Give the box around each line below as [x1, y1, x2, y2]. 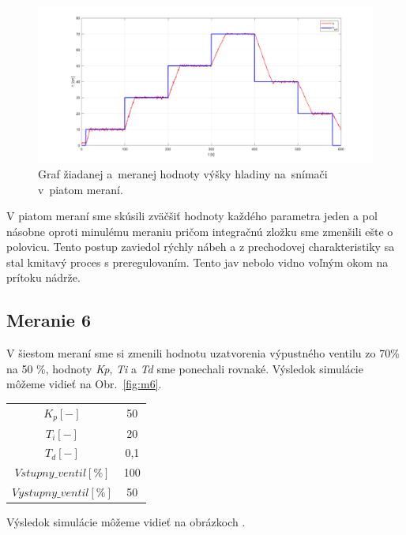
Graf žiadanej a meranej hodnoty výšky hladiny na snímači [38, 165, 328, 181]
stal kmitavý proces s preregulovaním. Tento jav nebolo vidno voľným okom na [6, 253, 389, 270]
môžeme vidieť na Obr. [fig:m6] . [6, 376, 162, 392]
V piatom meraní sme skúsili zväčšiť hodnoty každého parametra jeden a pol [6, 208, 378, 224]
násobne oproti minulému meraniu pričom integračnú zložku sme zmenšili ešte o [6, 223, 393, 239]
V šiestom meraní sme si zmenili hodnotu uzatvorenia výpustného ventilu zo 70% [6, 345, 400, 361]
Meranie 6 [6, 308, 91, 332]
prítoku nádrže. [6, 269, 81, 286]
